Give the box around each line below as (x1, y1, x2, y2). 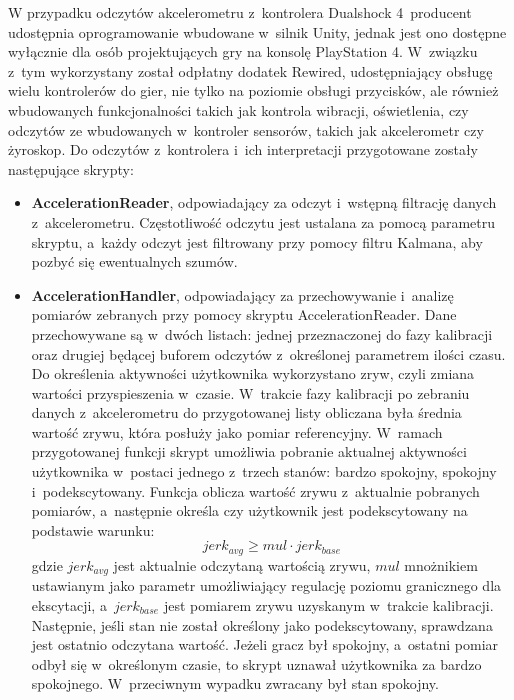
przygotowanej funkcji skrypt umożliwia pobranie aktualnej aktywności (31, 441, 467, 462)
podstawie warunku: (31, 519, 155, 540)
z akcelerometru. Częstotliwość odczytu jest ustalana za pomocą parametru (31, 211, 495, 232)
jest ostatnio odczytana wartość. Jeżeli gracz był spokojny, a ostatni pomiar (31, 634, 499, 655)
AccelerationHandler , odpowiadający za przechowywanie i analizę (31, 284, 454, 305)
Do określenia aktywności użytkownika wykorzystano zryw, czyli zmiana (31, 363, 475, 384)
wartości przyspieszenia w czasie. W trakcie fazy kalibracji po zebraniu (31, 382, 470, 403)
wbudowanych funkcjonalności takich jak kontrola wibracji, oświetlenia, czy (8, 99, 469, 120)
